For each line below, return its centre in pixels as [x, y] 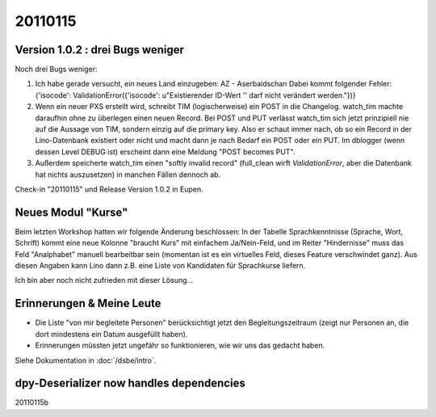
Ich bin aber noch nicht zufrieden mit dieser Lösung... [104, 280]
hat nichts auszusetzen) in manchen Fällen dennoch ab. [128, 175]
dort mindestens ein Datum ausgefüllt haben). [111, 334]
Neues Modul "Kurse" [71, 212]
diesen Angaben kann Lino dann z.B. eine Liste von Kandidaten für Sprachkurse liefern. [160, 266]
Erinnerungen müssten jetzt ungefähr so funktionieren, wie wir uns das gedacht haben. [180, 345]
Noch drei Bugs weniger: [56, 69]
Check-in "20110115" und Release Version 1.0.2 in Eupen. [109, 189]
